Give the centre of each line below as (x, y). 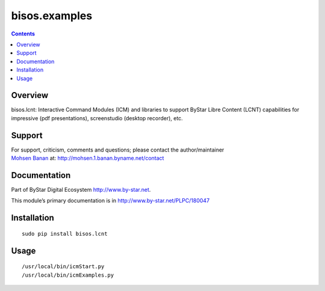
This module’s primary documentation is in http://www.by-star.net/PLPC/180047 (110, 201)
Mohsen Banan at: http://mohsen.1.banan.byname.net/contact (88, 158)
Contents (23, 34)
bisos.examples (52, 16)
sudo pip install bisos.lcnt (65, 234)
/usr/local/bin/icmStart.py (63, 267)
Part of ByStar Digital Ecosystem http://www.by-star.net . (81, 190)
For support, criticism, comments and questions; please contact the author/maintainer (118, 150)
